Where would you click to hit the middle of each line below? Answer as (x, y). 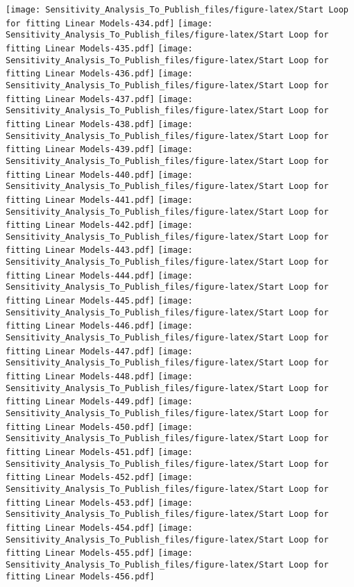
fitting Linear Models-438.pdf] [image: (99, 124)
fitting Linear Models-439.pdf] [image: (99, 150)
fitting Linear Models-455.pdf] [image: (99, 553)
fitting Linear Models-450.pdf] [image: (99, 427)
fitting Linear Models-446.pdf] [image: (99, 326)
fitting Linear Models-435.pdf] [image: (99, 48)
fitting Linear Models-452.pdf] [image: (99, 478)
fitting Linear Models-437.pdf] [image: (99, 99)
